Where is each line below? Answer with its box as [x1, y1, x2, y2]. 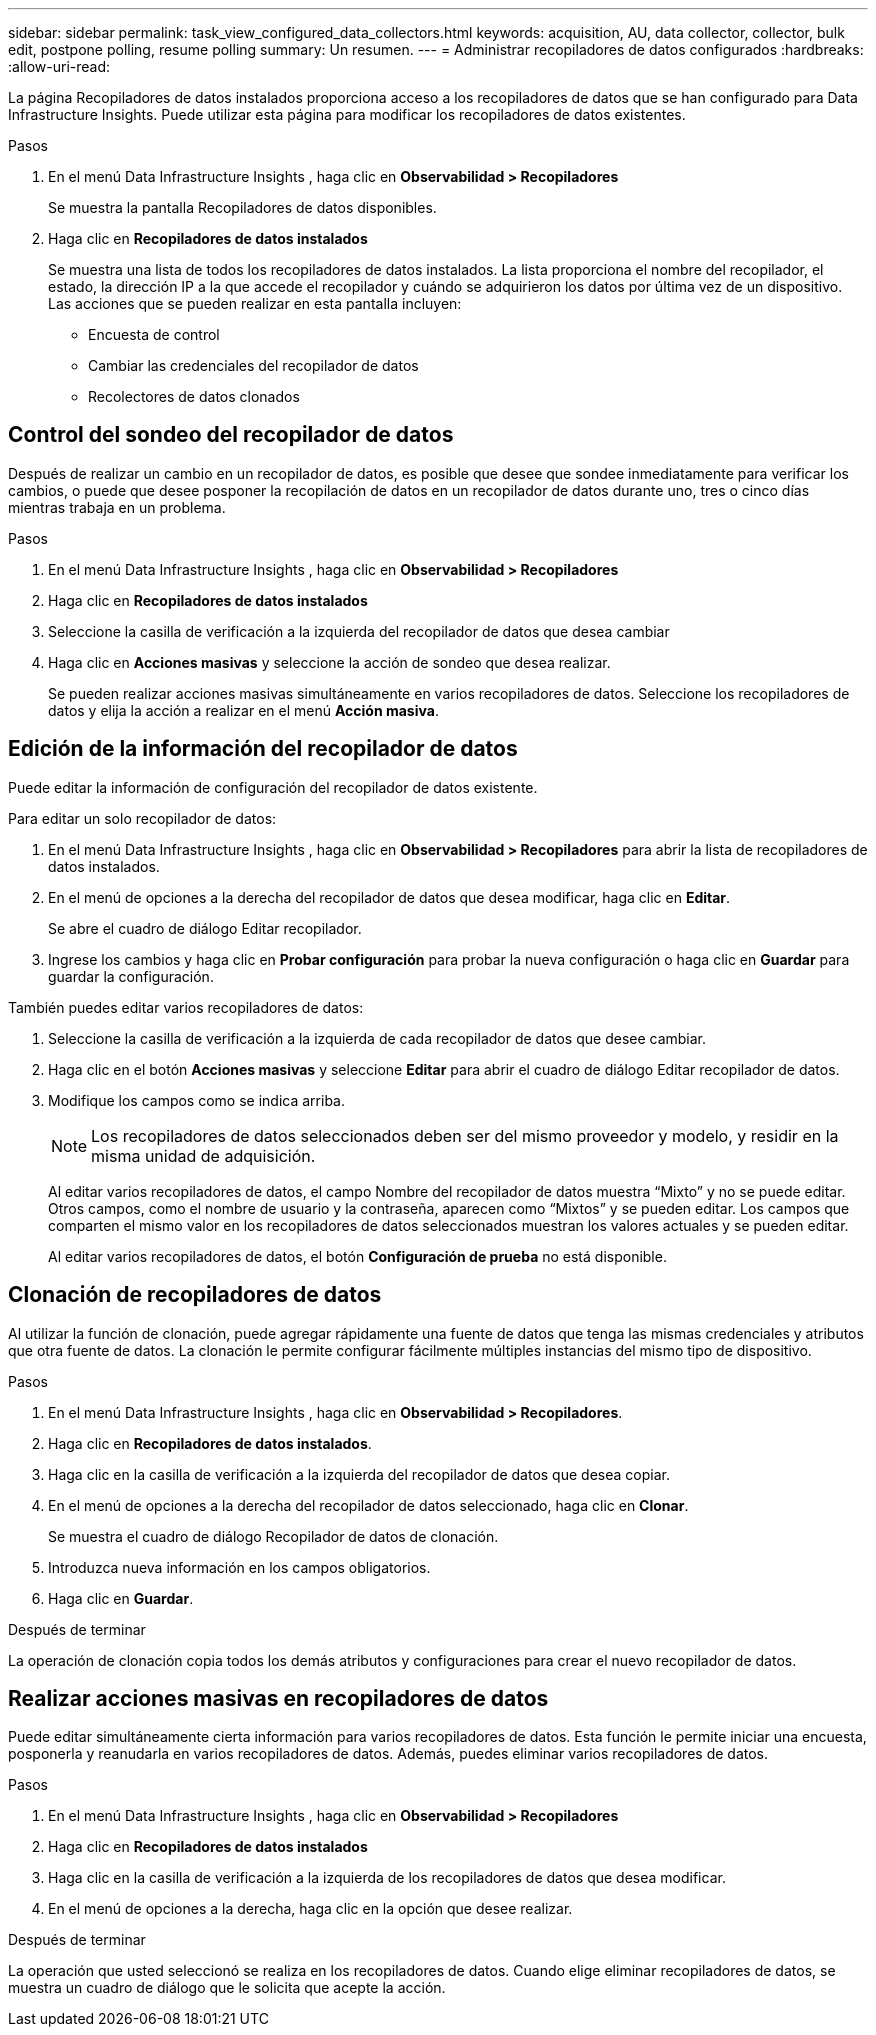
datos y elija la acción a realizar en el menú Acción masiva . [48, 701, 439, 719]
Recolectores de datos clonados [88, 388, 300, 405]
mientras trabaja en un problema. [8, 498, 226, 516]
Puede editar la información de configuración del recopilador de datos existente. [8, 778, 538, 796]
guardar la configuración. [48, 967, 214, 985]
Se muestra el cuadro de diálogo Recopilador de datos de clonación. [48, 1527, 499, 1545]
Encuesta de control [88, 326, 220, 343]
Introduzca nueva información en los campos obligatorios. [48, 1558, 431, 1576]
